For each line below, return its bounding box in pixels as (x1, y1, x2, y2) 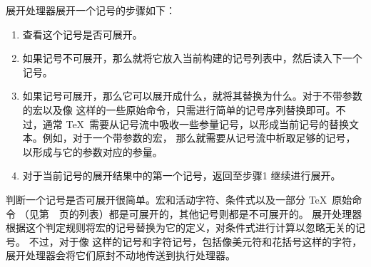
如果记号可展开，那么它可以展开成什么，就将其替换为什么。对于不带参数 (22, 88, 362, 103)
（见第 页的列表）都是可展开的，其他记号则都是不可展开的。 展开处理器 (19, 206, 362, 221)
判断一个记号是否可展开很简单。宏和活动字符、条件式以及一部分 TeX (6, 192, 327, 206)
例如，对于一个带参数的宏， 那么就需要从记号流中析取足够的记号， (42, 130, 356, 145)
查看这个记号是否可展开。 (22, 26, 143, 41)
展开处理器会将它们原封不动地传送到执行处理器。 (6, 248, 235, 263)
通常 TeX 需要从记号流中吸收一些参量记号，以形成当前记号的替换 (42, 116, 350, 131)
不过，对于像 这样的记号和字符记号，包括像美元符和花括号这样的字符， (29, 234, 362, 248)
